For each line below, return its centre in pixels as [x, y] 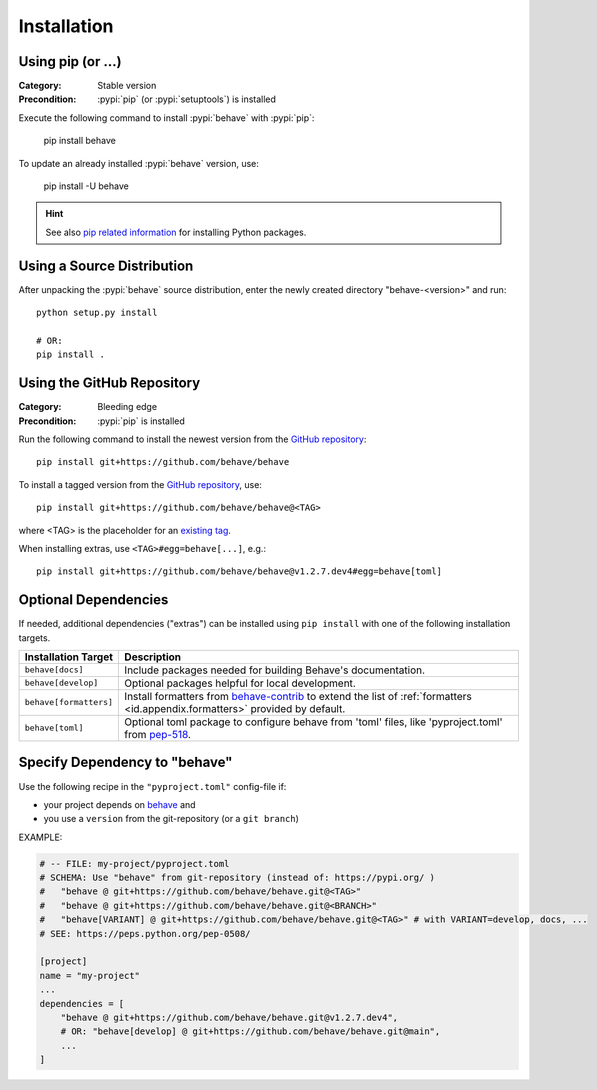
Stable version [127, 86]
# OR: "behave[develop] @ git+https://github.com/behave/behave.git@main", [250, 1031]
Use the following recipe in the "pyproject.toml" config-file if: [152, 786]
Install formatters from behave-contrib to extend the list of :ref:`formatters [298, 696]
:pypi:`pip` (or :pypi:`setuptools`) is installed [187, 99]
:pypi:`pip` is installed [141, 421]
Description [153, 657]
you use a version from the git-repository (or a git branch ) [171, 819]
